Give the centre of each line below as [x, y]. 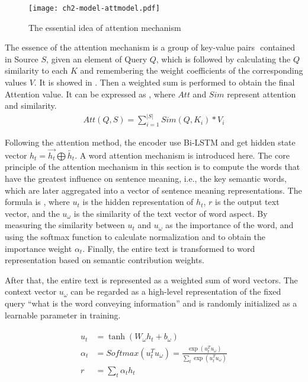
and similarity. [31, 105]
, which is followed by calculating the [223, 59]
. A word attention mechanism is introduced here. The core [182, 155]
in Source [22, 59]
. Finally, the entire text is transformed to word [169, 248]
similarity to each [36, 70]
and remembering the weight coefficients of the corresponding [192, 70]
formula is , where [37, 202]
